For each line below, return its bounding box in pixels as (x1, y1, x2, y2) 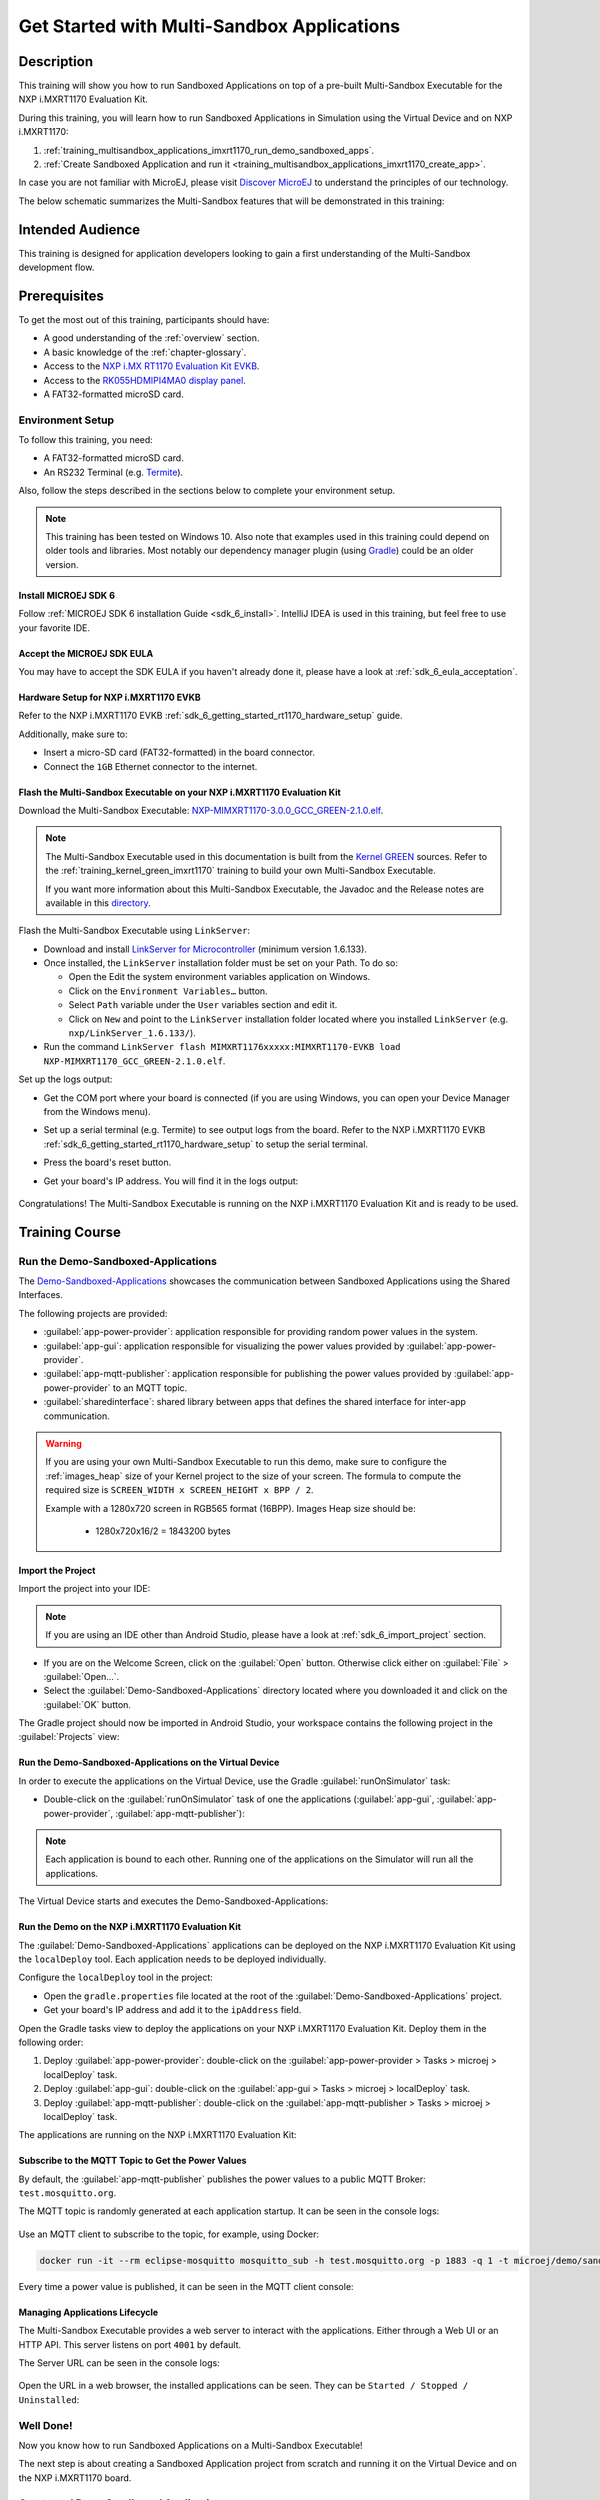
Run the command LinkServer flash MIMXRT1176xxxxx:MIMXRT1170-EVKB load (43, 1041, 401, 1053)
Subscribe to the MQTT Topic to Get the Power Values (18, 2155, 247, 2167)
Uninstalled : (18, 2393, 80, 2405)
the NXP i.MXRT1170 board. (18, 2471, 132, 2484)
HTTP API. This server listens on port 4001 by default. (18, 2338, 242, 2350)
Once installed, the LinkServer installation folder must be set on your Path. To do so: (43, 957, 399, 969)
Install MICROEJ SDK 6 (18, 589, 115, 601)
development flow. (18, 261, 95, 274)
